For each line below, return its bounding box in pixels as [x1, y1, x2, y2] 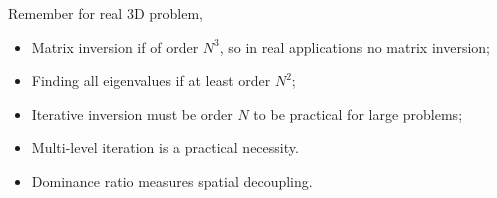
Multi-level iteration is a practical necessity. [31, 137, 299, 158]
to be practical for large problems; [253, 103, 463, 124]
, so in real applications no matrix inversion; [219, 36, 490, 57]
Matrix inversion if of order [31, 36, 199, 57]
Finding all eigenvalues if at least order [31, 70, 271, 91]
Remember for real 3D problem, [8, 3, 203, 23]
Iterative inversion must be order [31, 103, 233, 124]
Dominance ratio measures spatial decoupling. [31, 170, 313, 191]
